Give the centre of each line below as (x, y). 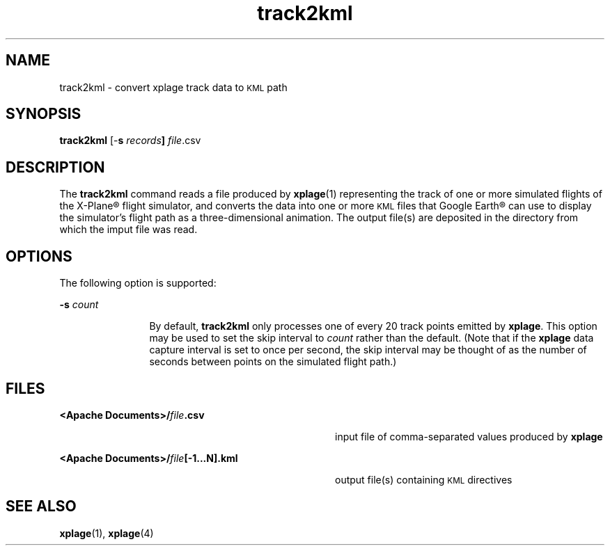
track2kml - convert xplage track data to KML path (173, 87)
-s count (79, 305)
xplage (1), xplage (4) (107, 533)
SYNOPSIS (44, 114)
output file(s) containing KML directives (424, 479)
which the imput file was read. (128, 230)
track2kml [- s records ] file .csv (130, 141)
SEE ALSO (41, 506)
